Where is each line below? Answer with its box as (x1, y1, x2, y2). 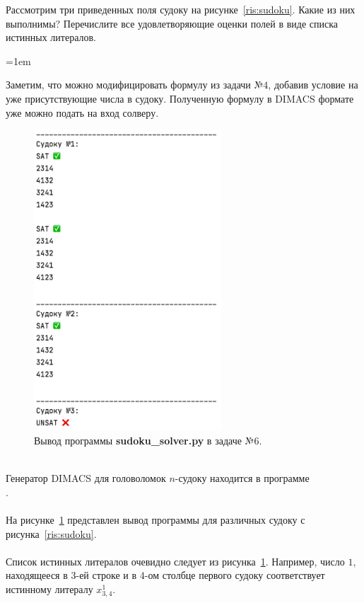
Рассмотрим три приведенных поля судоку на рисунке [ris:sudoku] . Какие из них (6, 2, 356, 16)
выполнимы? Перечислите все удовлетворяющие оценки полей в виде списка (6, 16, 338, 30)
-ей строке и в (76, 568, 137, 582)
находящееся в (6, 568, 68, 582)
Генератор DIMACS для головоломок (6, 471, 166, 486)
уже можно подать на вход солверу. (6, 105, 159, 120)
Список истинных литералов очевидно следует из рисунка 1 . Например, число (6, 553, 345, 568)
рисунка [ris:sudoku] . (6, 526, 97, 541)
